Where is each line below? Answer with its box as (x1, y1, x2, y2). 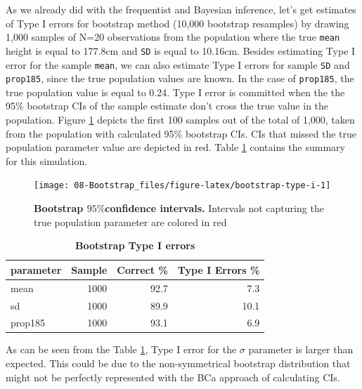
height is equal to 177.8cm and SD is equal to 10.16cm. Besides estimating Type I (6, 43, 356, 58)
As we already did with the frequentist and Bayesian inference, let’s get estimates (6, 2, 356, 16)
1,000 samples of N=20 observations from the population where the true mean (6, 29, 340, 44)
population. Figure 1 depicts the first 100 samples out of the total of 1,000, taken (6, 112, 355, 126)
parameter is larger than (248, 342, 354, 357)
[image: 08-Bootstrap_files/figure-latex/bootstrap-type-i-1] (34, 180, 331, 191)
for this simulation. (6, 153, 88, 168)
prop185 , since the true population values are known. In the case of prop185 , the (6, 71, 354, 86)
